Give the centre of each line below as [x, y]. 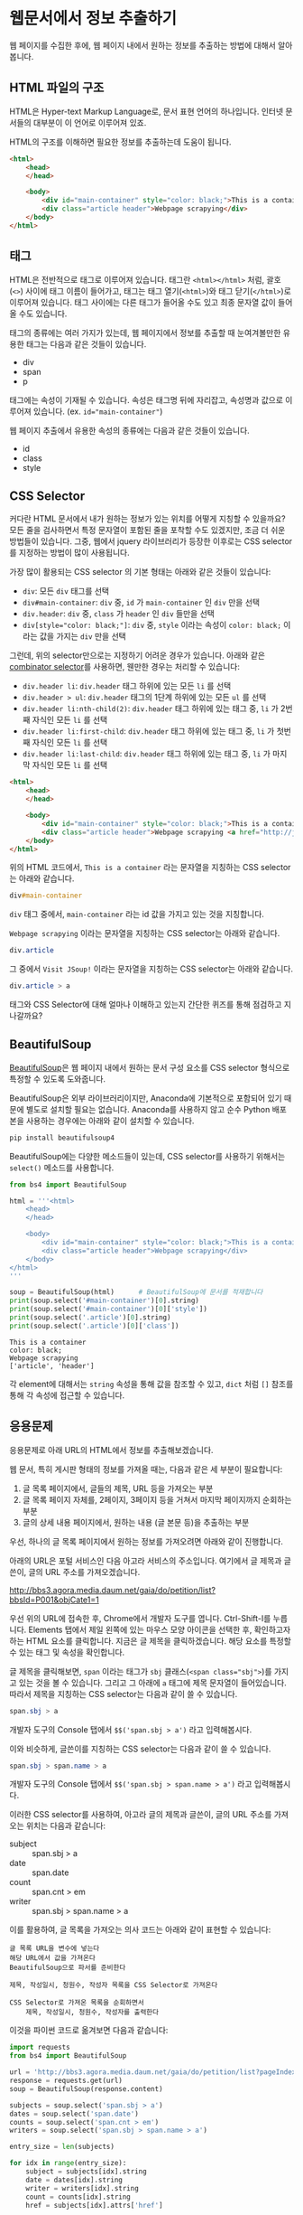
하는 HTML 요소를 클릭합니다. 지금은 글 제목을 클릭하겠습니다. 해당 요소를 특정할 [150, 1640]
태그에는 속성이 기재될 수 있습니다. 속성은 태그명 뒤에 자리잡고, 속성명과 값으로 [147, 399]
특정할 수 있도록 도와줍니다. [58, 1079]
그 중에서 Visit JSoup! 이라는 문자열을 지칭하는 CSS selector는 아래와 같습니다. [151, 969]
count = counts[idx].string [78, 2197]
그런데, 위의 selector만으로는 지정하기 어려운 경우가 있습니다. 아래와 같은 [138, 655]
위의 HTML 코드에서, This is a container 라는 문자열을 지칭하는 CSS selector [150, 868]
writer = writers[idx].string [83, 2188]
